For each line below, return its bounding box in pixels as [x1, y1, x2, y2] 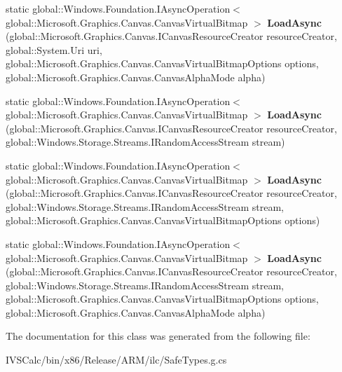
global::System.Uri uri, [6, 42, 102, 57]
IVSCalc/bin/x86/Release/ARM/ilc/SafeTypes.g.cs [6, 352, 227, 367]
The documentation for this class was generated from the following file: [6, 329, 310, 343]
